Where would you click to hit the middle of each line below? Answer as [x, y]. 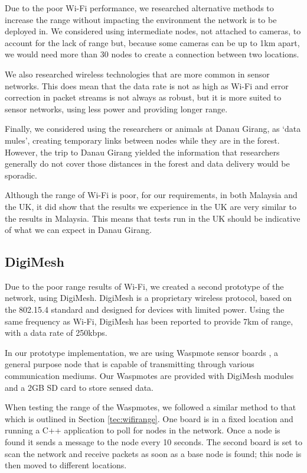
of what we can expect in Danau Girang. [78, 230]
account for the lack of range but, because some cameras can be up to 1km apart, [152, 42]
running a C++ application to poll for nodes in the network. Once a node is [143, 430]
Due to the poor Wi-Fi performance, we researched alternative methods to [139, 8]
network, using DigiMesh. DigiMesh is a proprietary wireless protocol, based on [148, 298]
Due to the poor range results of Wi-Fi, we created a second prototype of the [144, 286]
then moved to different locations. [66, 465]
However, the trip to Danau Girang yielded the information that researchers [142, 152]
